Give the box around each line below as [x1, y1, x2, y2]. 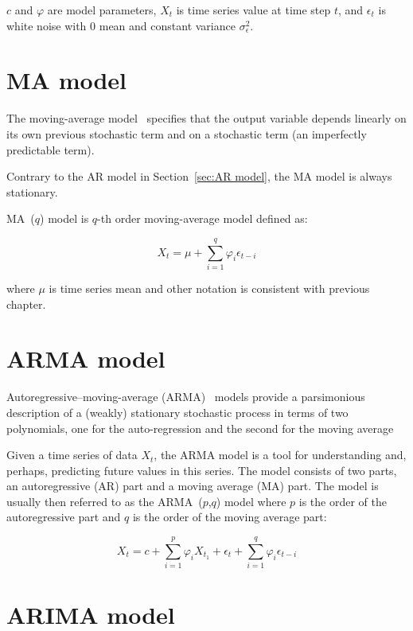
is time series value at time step [176, 2, 331, 18]
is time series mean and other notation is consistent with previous [49, 280, 370, 296]
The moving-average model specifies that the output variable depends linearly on [6, 110, 407, 127]
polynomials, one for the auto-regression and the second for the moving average [6, 419, 394, 436]
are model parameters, [47, 2, 157, 18]
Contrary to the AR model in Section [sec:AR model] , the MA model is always [6, 168, 392, 185]
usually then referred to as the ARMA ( [6, 493, 203, 509]
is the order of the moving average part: [132, 508, 327, 525]
